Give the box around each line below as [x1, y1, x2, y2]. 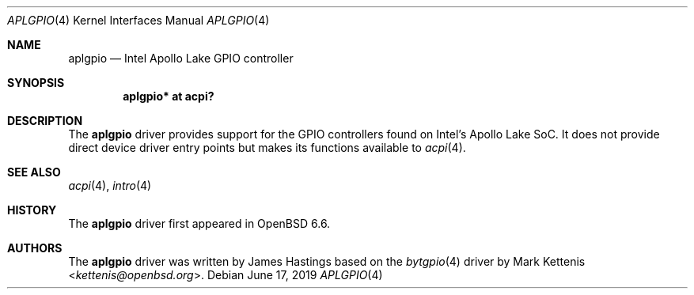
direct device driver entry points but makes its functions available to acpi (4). [68, 141, 466, 154]
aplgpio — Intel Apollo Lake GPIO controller [68, 51, 294, 65]
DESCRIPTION [7, 114, 83, 127]
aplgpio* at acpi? [123, 89, 214, 103]
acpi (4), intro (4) [68, 179, 152, 192]
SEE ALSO [7, 165, 61, 179]
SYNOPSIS [7, 76, 65, 89]
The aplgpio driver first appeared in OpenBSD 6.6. [68, 217, 331, 230]
